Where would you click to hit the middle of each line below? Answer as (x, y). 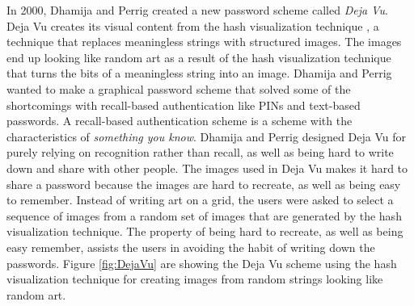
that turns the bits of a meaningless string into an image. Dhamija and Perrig (199, 73)
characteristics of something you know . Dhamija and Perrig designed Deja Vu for (206, 136)
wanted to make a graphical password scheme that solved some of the (179, 88)
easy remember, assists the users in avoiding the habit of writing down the (191, 247)
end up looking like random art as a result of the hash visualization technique (199, 57)
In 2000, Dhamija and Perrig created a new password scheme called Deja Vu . (197, 10)
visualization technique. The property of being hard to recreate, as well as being (205, 231)
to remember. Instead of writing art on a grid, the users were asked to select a (200, 200)
